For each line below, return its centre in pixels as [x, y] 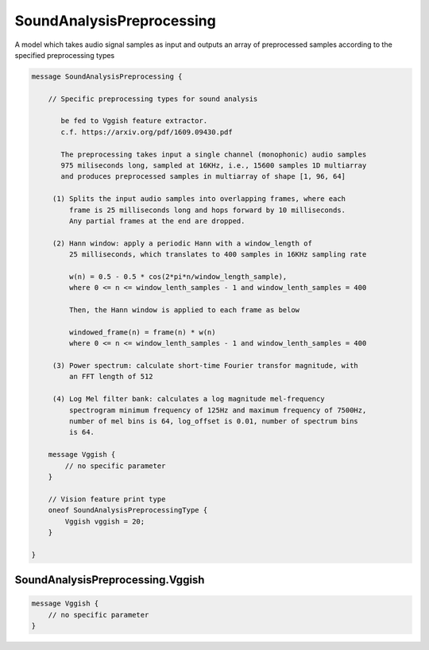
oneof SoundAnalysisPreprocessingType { [128, 510]
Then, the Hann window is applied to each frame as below [184, 310]
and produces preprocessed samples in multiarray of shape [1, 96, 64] [203, 176]
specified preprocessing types [65, 55]
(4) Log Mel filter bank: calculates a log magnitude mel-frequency [188, 399]
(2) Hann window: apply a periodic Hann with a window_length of [182, 243]
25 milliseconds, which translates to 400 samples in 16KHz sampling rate [218, 255]
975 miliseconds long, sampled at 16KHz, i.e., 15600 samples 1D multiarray [214, 166]
